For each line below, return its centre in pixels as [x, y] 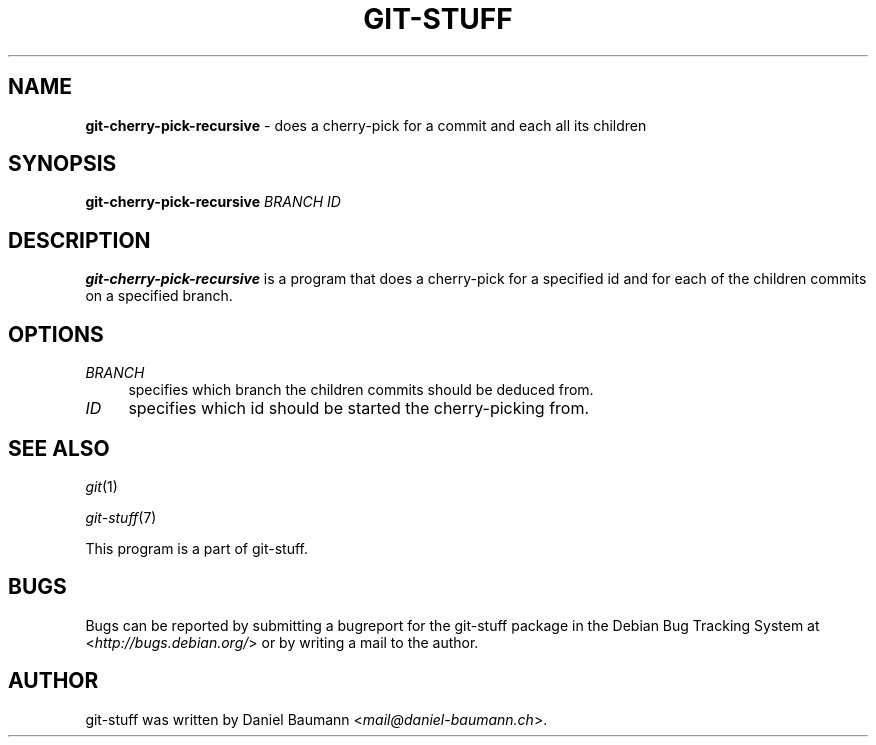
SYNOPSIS [62, 164]
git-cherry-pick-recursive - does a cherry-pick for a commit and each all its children [366, 125]
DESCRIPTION [79, 240]
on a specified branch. [159, 296]
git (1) [101, 486]
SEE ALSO [59, 448]
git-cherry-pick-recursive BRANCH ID [213, 202]
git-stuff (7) [121, 517]
